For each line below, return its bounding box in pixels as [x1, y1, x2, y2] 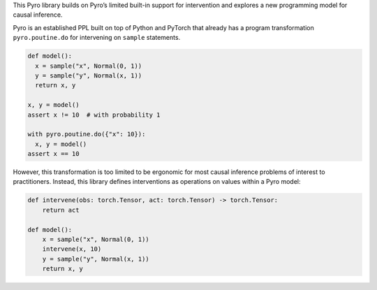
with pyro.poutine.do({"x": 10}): [27, 130, 146, 138]
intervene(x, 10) [42, 245, 102, 253]
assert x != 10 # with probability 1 [27, 110, 161, 119]
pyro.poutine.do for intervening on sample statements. [13, 34, 181, 42]
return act [42, 206, 80, 214]
